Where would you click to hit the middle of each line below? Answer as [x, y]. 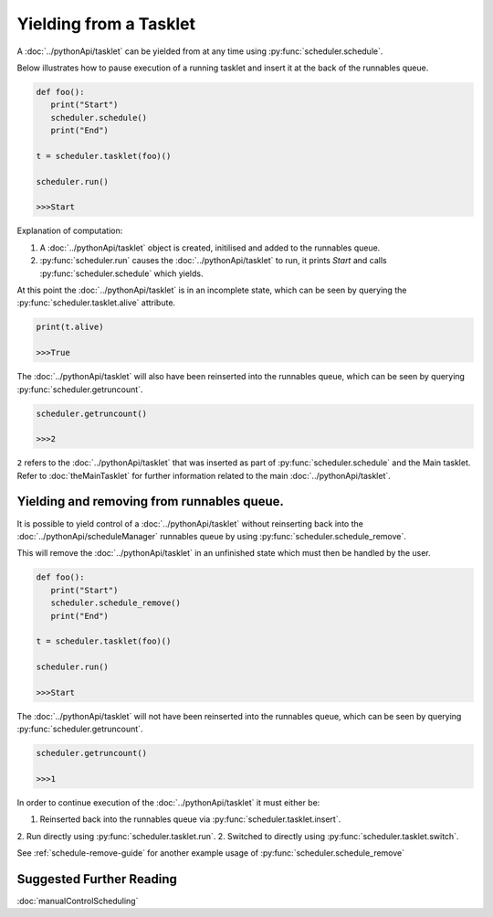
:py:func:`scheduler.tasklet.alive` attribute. [96, 303]
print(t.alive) [70, 327]
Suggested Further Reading [97, 879]
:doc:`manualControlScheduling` [78, 901]
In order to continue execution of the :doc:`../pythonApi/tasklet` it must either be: [168, 802]
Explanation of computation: [70, 231]
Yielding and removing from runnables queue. [151, 501]
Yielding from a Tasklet [106, 24]
